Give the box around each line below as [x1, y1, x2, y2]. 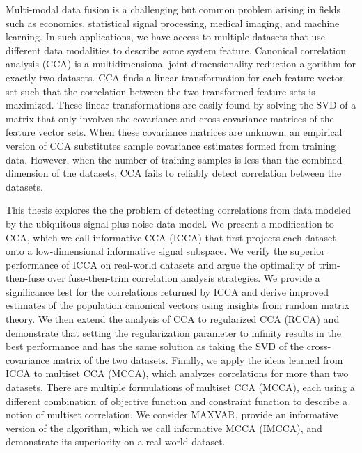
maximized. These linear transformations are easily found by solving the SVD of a [6, 97, 356, 112]
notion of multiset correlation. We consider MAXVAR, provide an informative [6, 407, 338, 422]
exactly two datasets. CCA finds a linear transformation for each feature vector [6, 70, 344, 84]
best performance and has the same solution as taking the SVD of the [6, 339, 304, 353]
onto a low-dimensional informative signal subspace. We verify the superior [6, 244, 325, 258]
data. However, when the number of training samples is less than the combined [6, 152, 343, 166]
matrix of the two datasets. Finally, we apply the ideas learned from [52, 352, 343, 367]
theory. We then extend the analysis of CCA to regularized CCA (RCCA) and [6, 312, 340, 326]
